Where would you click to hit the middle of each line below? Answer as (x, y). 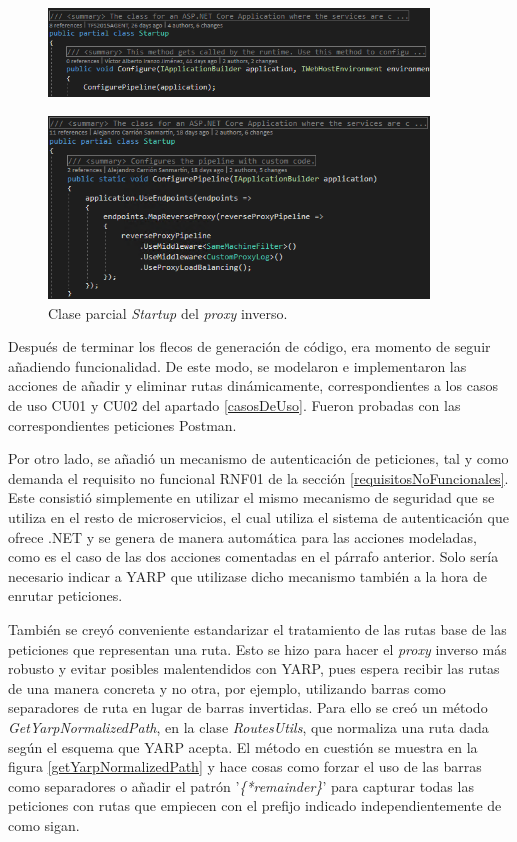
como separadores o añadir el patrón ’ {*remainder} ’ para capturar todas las (241, 785)
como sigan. (44, 824)
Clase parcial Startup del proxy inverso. (168, 312)
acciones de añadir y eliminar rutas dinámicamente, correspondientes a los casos (253, 385)
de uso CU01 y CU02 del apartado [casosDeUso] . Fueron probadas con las (234, 405)
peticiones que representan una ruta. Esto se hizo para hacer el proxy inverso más (257, 648)
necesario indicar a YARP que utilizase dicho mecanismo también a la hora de (248, 575)
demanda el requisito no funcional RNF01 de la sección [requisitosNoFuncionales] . (258, 477)
